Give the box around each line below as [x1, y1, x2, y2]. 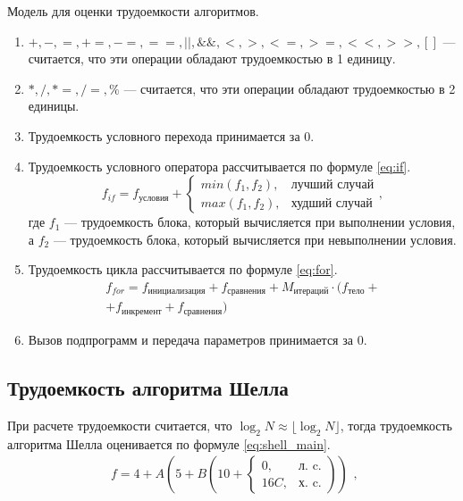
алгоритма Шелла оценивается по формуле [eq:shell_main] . [7, 434, 331, 453]
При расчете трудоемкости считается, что [7, 415, 232, 434]
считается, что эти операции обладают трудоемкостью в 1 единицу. [28, 49, 396, 68]
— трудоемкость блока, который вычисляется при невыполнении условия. [53, 230, 457, 248]
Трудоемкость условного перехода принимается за [28, 126, 300, 145]
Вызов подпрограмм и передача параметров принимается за [28, 330, 353, 348]
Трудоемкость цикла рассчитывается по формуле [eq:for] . [28, 260, 338, 279]
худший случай [290, 196, 373, 210]
